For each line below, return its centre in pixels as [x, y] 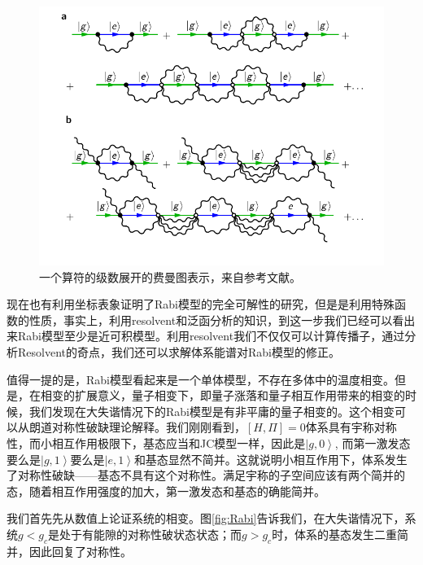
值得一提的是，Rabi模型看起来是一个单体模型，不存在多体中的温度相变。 [201, 379]
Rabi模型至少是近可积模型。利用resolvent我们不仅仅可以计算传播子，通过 [211, 336]
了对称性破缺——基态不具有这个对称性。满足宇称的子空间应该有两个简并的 [206, 475]
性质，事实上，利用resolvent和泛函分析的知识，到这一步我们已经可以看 [216, 320]
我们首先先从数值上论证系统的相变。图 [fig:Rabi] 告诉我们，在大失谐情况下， [206, 518]
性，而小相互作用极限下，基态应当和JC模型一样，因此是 [156, 442]
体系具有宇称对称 [351, 427]
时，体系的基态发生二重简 [340, 534]
